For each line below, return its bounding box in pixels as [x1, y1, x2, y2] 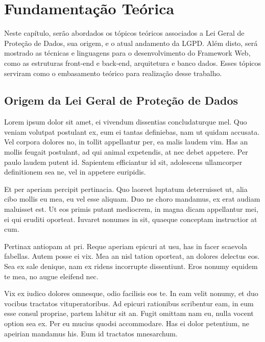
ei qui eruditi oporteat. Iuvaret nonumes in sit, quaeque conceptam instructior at [4, 213, 257, 224]
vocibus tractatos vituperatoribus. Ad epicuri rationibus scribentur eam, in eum [4, 298, 254, 308]
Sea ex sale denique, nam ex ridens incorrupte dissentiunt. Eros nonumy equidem [4, 261, 258, 272]
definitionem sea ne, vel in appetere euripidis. [4, 166, 146, 177]
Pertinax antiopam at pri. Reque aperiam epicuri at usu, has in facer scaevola [4, 240, 248, 251]
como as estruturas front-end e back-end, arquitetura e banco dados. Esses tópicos [4, 57, 261, 68]
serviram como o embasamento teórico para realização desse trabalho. [4, 67, 222, 78]
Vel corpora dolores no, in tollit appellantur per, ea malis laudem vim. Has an [4, 136, 248, 147]
